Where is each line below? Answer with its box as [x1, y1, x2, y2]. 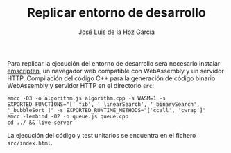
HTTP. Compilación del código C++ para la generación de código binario [7, 74, 216, 82]
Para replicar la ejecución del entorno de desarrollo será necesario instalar [7, 59, 221, 67]
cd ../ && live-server [7, 119, 73, 126]
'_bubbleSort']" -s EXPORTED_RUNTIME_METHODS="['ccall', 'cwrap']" [7, 107, 207, 114]
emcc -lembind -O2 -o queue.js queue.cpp [7, 113, 129, 120]
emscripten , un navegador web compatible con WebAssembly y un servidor [7, 66, 224, 75]
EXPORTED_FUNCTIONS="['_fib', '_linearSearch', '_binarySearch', [7, 100, 200, 108]
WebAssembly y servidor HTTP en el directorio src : [7, 81, 155, 89]
